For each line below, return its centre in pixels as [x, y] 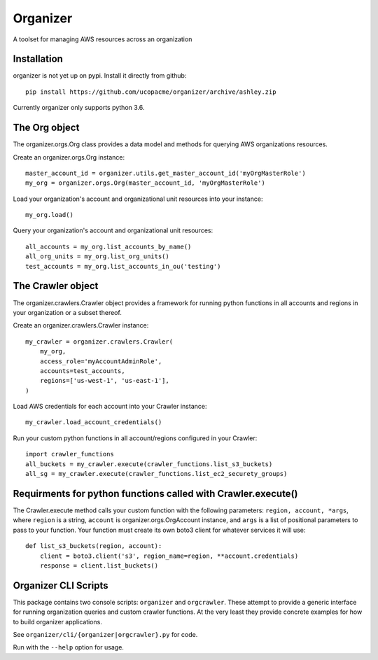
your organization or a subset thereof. [67, 312]
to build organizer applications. [58, 622]
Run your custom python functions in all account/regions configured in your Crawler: [135, 438]
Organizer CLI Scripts [61, 585]
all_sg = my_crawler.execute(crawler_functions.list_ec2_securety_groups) [156, 474]
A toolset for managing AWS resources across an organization [103, 39]
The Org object [46, 128]
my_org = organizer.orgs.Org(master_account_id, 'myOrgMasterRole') [145, 183]
